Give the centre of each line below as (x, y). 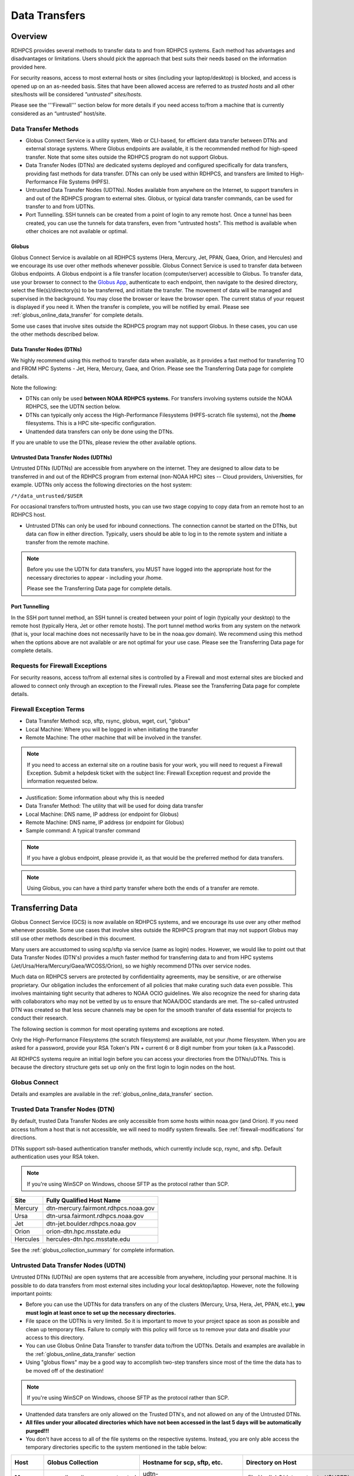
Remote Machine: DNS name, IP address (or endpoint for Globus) (105, 822)
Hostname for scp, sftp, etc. (183, 1462)
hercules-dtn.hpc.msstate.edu (88, 1239)
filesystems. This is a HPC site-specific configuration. (91, 423)
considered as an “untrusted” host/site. (58, 113)
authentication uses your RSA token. (55, 1157)
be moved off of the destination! (65, 1370)
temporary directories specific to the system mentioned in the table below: (116, 1447)
